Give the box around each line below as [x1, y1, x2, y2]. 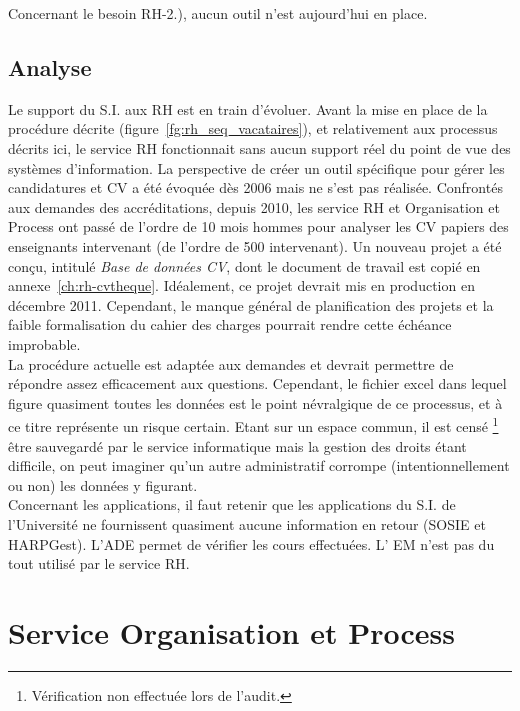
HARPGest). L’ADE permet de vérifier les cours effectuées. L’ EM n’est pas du [8, 533, 495, 554]
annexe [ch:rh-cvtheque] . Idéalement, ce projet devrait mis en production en [8, 275, 475, 296]
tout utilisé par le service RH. [8, 553, 190, 574]
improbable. [8, 333, 81, 354]
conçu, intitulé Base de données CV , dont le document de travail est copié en [8, 255, 481, 276]
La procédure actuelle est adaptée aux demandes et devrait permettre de [8, 353, 454, 374]
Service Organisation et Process [8, 611, 455, 652]
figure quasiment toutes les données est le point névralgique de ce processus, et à [8, 392, 503, 413]
